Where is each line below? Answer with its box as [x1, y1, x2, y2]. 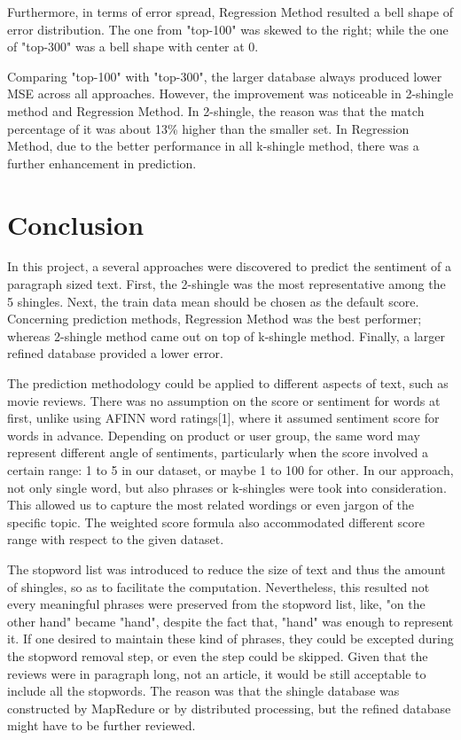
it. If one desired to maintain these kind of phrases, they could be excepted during [7, 629, 454, 648]
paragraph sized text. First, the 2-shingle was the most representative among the [7, 275, 446, 293]
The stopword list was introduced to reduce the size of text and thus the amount [7, 559, 446, 578]
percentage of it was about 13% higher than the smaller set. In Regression [7, 119, 410, 137]
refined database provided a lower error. [7, 344, 223, 362]
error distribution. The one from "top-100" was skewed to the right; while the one [7, 19, 449, 38]
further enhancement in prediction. [7, 153, 197, 172]
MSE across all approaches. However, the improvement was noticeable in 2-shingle [7, 84, 454, 103]
